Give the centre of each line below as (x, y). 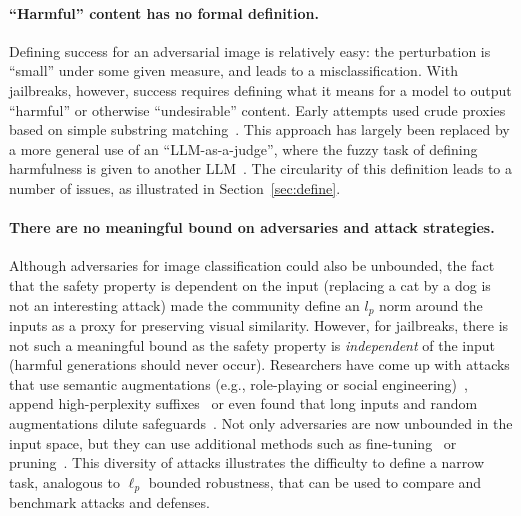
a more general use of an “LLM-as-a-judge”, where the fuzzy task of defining (243, 148)
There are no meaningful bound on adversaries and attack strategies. (252, 227)
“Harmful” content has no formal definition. (164, 12)
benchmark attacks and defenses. (109, 502)
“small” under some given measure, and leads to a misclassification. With (233, 70)
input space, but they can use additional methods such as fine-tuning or (233, 442)
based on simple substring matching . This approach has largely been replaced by (259, 129)
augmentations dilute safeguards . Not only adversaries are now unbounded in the (261, 422)
